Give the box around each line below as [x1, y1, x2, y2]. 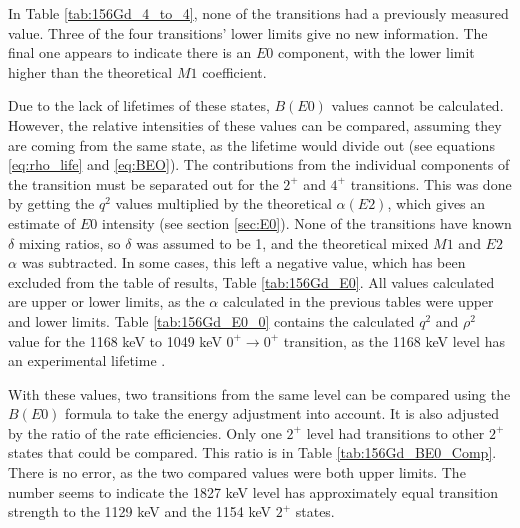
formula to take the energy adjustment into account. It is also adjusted [65, 403, 500, 424]
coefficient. [202, 61, 267, 82]
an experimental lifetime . [8, 350, 166, 371]
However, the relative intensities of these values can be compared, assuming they [8, 114, 502, 135]
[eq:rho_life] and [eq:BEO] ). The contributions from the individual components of [8, 154, 510, 175]
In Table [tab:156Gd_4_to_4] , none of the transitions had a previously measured [8, 3, 509, 23]
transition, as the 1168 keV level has [283, 330, 505, 351]
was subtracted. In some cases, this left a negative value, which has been [21, 252, 466, 273]
